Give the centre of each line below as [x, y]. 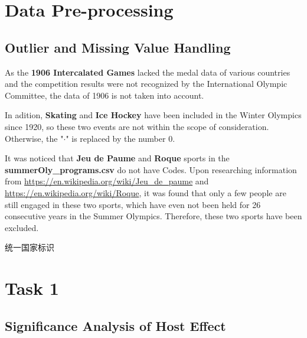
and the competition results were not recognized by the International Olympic [146, 84]
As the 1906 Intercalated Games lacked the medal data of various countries [148, 72]
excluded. [22, 227]
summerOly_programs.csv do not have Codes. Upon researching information [151, 169]
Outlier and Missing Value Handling [118, 47]
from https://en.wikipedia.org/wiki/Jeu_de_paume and [107, 181]
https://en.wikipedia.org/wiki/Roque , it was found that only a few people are [146, 192]
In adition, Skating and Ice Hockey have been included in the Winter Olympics [153, 115]
